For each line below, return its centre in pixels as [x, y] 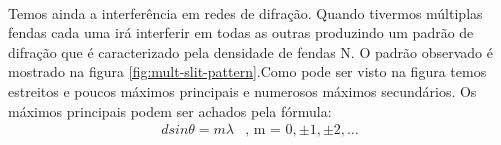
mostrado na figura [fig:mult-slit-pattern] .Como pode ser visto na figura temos [247, 71]
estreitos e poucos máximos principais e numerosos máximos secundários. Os [242, 90]
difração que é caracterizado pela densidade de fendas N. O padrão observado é [250, 51]
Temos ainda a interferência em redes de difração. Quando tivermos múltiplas [245, 12]
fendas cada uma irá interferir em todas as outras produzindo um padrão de [241, 32]
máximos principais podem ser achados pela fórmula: [170, 110]
